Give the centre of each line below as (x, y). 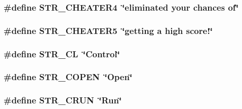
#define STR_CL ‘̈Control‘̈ (62, 53)
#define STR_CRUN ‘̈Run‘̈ (63, 100)
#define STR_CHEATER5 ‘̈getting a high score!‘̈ (108, 30)
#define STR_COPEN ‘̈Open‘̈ (68, 77)
